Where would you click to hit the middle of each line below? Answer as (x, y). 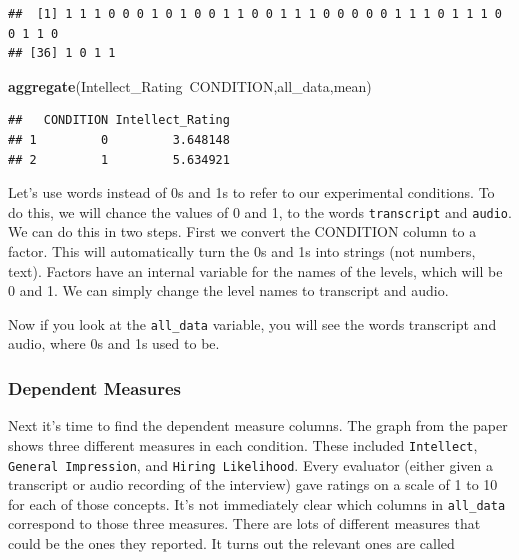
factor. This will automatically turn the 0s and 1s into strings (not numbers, (242, 251)
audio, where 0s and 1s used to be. (114, 343)
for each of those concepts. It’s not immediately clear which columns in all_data (257, 503)
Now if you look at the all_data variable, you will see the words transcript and (252, 323)
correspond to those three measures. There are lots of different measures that (244, 523)
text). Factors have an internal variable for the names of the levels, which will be (255, 270)
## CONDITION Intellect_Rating (119, 120)
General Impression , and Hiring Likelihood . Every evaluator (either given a (251, 464)
